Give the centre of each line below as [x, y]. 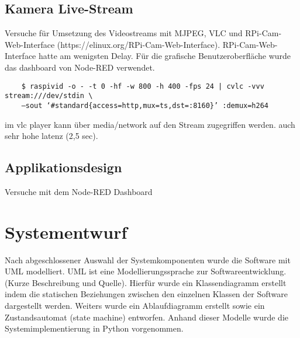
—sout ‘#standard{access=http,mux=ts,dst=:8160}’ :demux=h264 [145, 105]
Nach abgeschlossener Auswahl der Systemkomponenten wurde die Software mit [148, 259]
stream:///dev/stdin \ [49, 96]
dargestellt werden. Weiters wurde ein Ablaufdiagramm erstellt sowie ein [135, 306]
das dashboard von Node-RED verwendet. [80, 67]
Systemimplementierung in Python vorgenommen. [94, 328]
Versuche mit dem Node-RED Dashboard [79, 191]
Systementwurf [66, 231]
